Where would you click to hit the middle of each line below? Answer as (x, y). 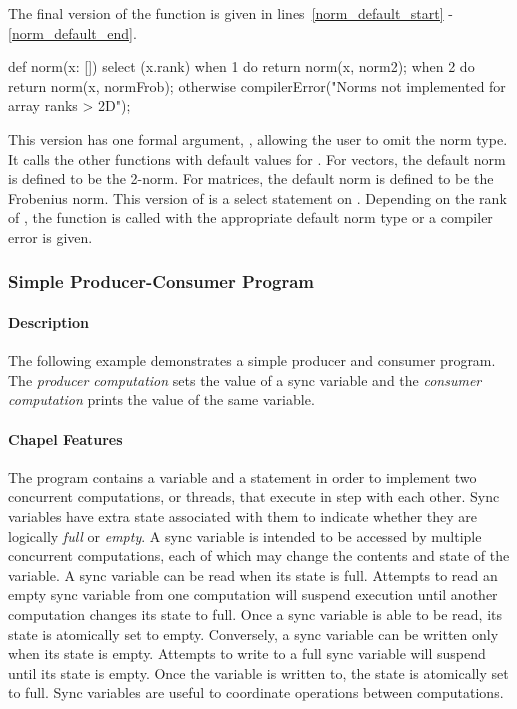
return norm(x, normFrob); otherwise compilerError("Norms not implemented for (257, 85)
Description (49, 321)
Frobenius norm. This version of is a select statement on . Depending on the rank (257, 197)
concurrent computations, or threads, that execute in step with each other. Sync (254, 496)
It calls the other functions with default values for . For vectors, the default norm (257, 158)
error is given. (50, 236)
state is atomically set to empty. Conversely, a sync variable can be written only (253, 633)
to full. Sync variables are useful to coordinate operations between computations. (256, 692)
